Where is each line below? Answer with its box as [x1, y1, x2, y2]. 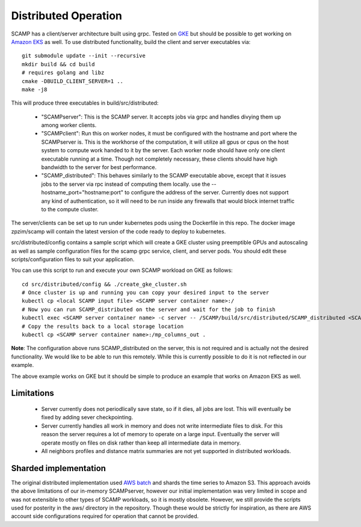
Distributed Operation [11, 9, 123, 22]
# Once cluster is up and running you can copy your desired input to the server [22, 289, 270, 296]
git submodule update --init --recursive [22, 52, 146, 60]
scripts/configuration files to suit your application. [11, 256, 135, 263]
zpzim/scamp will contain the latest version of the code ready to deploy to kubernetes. [11, 227, 226, 235]
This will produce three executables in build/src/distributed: [11, 99, 159, 106]
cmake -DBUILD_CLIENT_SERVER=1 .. [22, 78, 123, 84]
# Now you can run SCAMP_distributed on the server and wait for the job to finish [22, 306, 276, 313]
